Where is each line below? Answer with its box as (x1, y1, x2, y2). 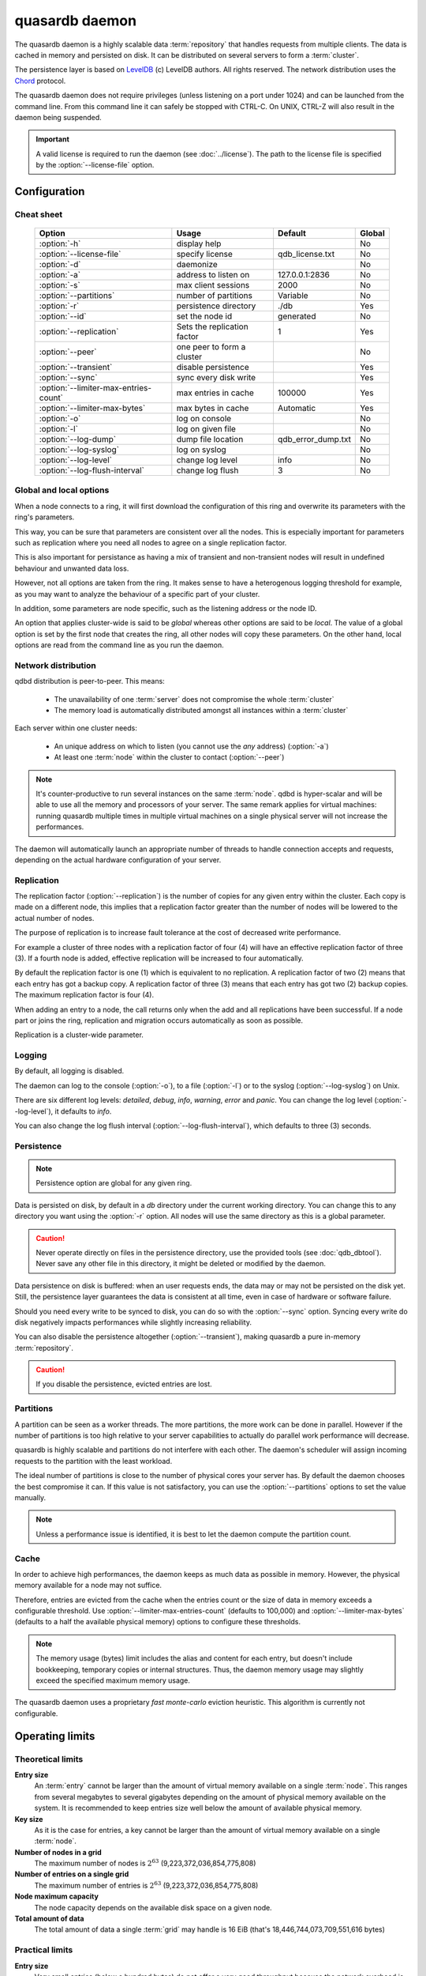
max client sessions (176, 280, 250, 291)
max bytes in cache (176, 403, 249, 414)
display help (176, 238, 222, 249)
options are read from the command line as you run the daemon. (14, 640, 224, 650)
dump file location (176, 434, 244, 445)
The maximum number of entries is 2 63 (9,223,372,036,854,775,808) (34, 1880, 259, 1890)
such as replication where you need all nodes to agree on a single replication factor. (14, 537, 287, 547)
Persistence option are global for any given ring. (35, 1178, 192, 1188)
